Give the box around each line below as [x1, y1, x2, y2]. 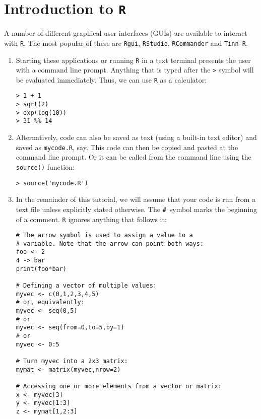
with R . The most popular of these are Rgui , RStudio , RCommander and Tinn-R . [4, 37, 248, 48]
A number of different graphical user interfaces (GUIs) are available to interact [4, 28, 247, 38]
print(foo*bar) [16, 265, 67, 272]
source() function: [16, 161, 75, 172]
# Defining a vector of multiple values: [16, 282, 157, 290]
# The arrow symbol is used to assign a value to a [16, 232, 193, 239]
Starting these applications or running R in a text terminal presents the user [16, 54, 251, 65]
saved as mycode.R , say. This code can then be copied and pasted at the [16, 142, 238, 152]
